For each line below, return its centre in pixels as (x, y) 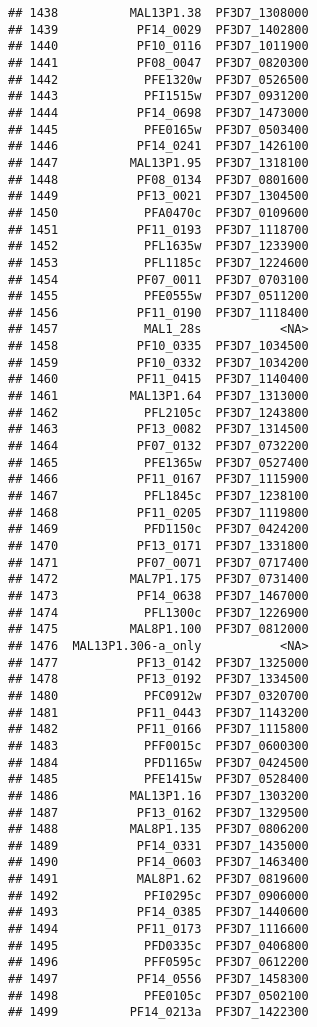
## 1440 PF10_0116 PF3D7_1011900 (158, 46)
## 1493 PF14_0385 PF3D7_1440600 (158, 912)
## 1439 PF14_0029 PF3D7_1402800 (158, 29)
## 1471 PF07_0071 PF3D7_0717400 (158, 562)
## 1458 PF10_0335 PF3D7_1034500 (158, 346)
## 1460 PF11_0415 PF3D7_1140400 (158, 379)
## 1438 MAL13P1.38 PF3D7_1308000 (158, 13)
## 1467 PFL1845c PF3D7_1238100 (158, 496)
